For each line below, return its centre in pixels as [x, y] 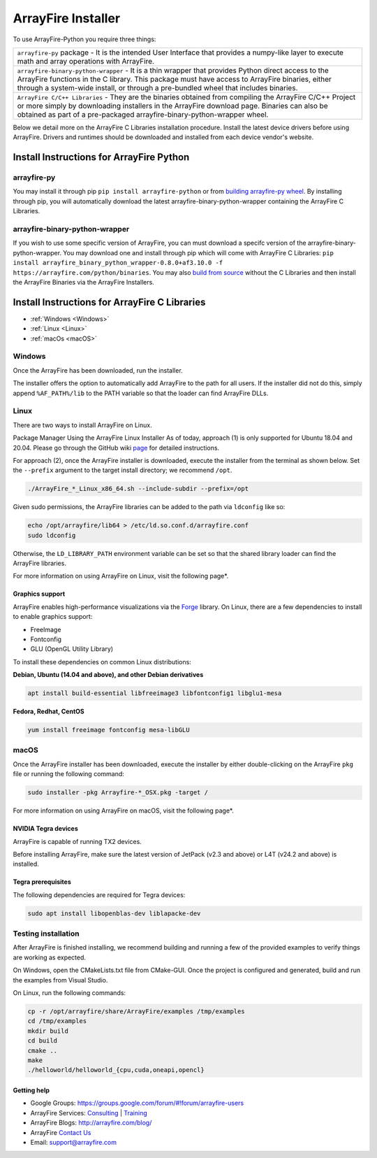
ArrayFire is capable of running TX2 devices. [77, 841]
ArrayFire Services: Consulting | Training [89, 1113]
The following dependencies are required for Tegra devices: [99, 894]
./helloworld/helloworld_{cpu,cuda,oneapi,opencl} [116, 1070]
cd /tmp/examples [57, 1021]
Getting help [31, 1090]
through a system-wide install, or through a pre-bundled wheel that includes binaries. [157, 87]
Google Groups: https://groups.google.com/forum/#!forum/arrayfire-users [137, 1103]
